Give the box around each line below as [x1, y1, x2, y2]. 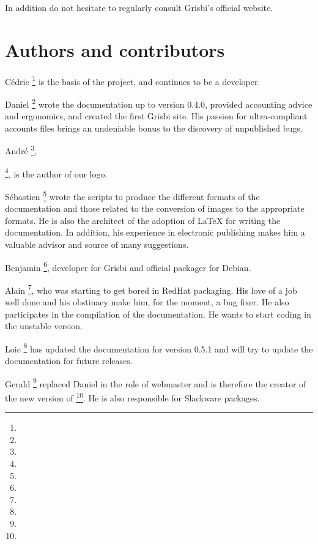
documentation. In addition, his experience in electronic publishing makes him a [5, 226, 305, 239]
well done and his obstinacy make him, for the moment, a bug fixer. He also [5, 296, 289, 308]
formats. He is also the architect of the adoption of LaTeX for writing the [5, 214, 281, 226]
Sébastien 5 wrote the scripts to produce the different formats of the [5, 188, 260, 203]
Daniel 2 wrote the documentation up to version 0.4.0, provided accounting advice [5, 95, 312, 110]
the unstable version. [5, 319, 83, 332]
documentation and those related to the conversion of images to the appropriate [5, 202, 305, 215]
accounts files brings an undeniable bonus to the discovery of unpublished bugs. [5, 121, 303, 134]
